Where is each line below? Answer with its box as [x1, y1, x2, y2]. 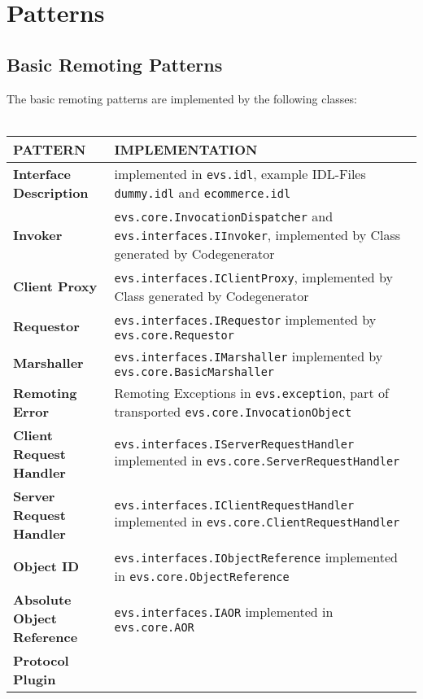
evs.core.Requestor [114, 328, 234, 342]
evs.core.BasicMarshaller [114, 365, 275, 378]
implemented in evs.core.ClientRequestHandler [114, 511, 400, 531]
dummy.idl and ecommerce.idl [114, 182, 291, 202]
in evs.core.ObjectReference [114, 566, 290, 585]
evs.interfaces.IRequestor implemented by [114, 309, 377, 329]
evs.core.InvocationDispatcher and [114, 206, 334, 225]
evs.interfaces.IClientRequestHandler [114, 498, 355, 512]
